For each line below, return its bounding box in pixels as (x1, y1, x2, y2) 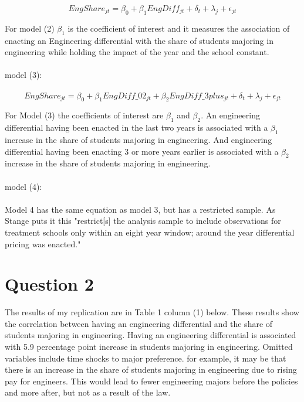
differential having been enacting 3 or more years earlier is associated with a (5, 145, 279, 157)
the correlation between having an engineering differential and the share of (5, 317, 273, 329)
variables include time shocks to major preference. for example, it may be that (5, 352, 286, 364)
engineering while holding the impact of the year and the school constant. (5, 46, 269, 58)
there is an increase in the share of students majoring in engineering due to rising (5, 363, 297, 376)
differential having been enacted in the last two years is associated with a (5, 121, 268, 134)
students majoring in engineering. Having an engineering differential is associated (5, 329, 296, 341)
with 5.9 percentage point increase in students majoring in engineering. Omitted (5, 340, 293, 352)
